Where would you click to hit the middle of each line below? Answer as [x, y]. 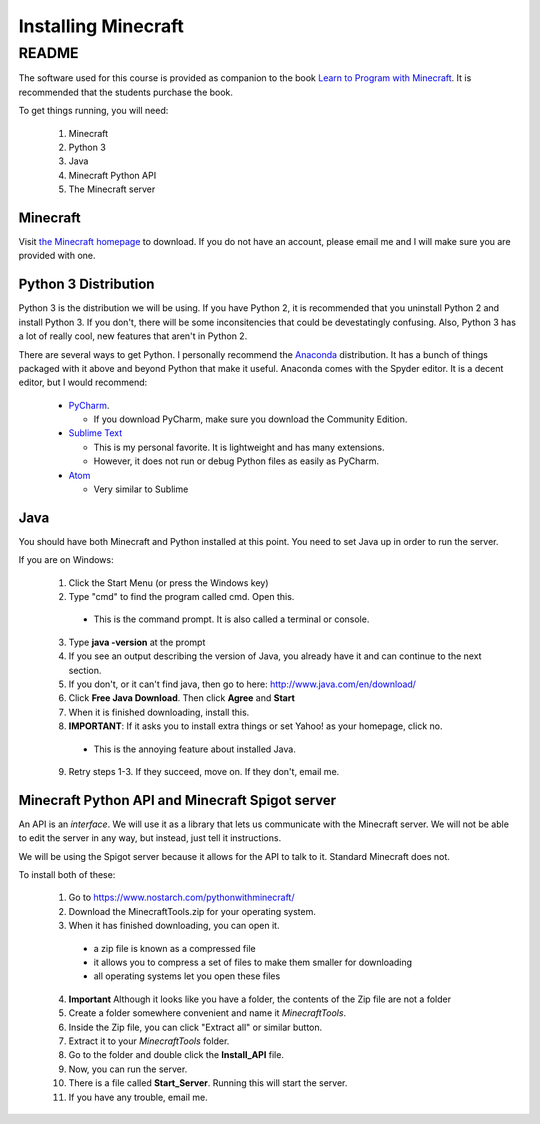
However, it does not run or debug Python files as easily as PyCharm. [236, 461]
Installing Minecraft [101, 26]
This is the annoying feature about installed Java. [195, 749]
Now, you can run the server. [128, 1069]
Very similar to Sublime [141, 489]
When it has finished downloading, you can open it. [174, 926]
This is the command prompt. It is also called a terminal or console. [231, 619]
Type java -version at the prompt [137, 642]
